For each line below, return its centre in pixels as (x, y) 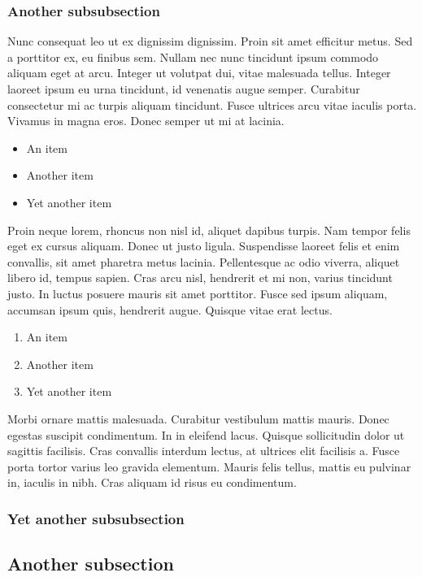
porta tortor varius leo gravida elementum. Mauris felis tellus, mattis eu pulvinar (209, 466)
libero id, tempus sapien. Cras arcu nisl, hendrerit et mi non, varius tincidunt (200, 278)
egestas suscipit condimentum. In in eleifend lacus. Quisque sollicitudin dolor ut (206, 434)
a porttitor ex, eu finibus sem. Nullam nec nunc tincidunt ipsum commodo (193, 56)
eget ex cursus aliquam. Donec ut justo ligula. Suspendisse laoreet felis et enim (204, 246)
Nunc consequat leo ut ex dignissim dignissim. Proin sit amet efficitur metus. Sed (210, 41)
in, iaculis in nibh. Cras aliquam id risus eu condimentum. (152, 482)
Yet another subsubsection (96, 518)
